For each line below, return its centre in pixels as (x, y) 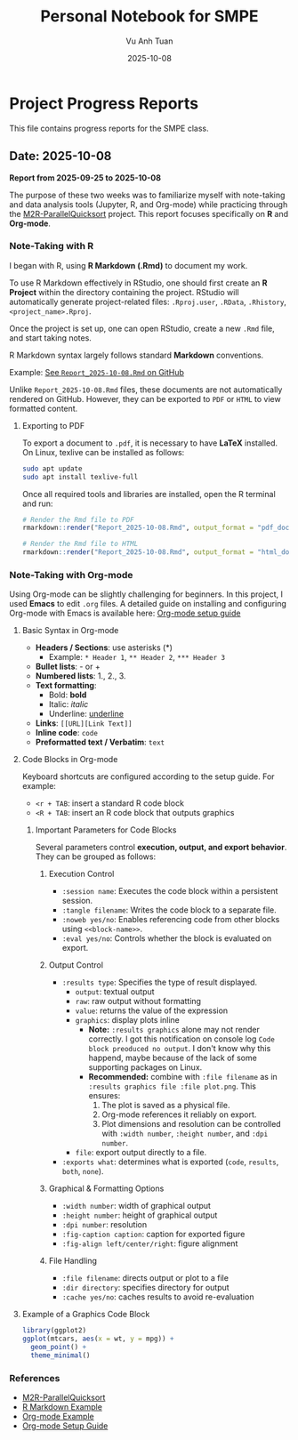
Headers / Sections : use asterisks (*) (104, 648)
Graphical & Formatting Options (106, 1188)
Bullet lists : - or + (68, 667)
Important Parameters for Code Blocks (106, 830)
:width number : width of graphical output (137, 1206)
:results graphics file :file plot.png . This (172, 1086)
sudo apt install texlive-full (80, 477)
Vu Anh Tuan (149, 41)
